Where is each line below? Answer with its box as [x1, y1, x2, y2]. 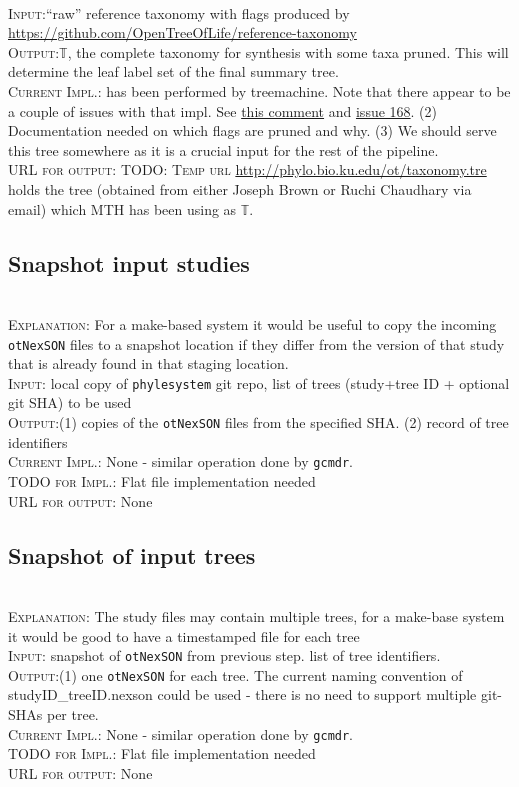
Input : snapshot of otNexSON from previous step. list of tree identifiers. [8, 645, 441, 666]
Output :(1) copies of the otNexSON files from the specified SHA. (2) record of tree [8, 412, 509, 433]
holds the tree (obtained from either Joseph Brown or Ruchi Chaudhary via [8, 178, 472, 199]
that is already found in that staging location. [8, 353, 289, 374]
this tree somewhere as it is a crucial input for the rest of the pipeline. [8, 139, 439, 160]
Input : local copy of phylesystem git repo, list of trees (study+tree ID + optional [8, 372, 510, 393]
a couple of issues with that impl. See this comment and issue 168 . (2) [8, 100, 438, 121]
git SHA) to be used [8, 392, 132, 413]
